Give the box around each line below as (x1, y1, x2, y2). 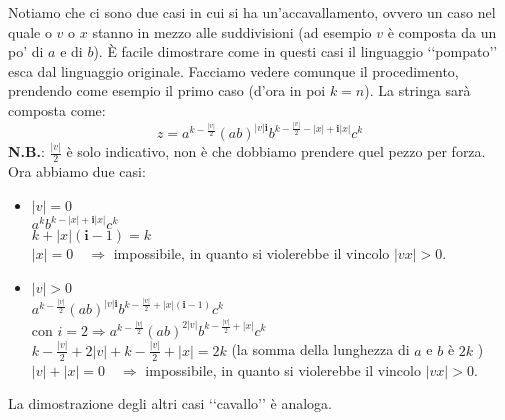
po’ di (8, 41, 44, 62)
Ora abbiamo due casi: (8, 161, 146, 182)
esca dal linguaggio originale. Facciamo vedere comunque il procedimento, (8, 60, 459, 81)
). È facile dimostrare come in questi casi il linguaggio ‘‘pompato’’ (93, 41, 498, 62)
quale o (8, 21, 52, 42)
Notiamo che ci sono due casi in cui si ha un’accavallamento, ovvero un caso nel (8, 2, 496, 22)
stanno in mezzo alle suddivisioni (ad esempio (92, 21, 372, 42)
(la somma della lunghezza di (231, 339, 410, 360)
